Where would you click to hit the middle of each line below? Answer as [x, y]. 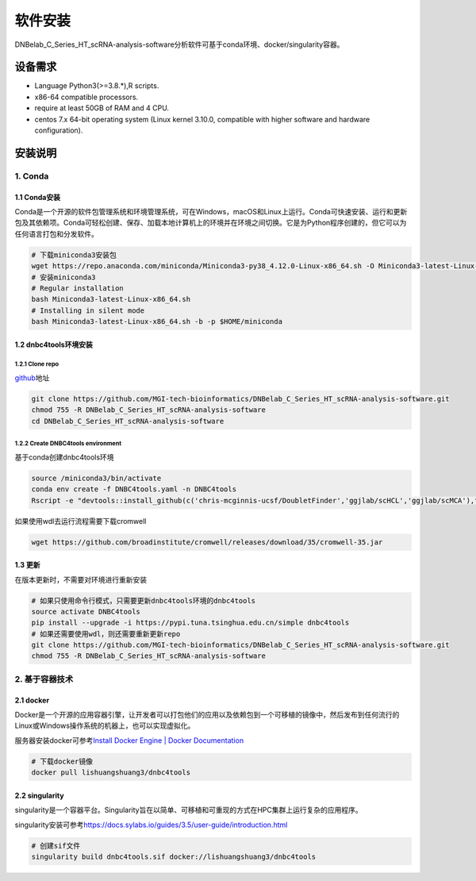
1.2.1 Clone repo [37, 364]
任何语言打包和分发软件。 [56, 233]
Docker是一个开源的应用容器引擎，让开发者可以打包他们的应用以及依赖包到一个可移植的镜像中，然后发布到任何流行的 [207, 715]
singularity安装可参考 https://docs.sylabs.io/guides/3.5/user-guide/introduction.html [151, 825]
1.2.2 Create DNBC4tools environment [68, 444]
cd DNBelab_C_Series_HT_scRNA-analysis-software [128, 421]
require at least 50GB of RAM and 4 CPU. [102, 108]
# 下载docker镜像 [62, 761]
